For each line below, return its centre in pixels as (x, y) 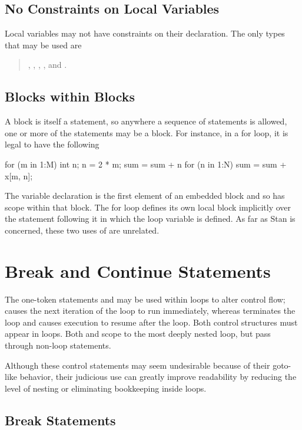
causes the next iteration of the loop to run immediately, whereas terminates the (150, 311)
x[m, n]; (19, 175)
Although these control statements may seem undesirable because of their (137, 365)
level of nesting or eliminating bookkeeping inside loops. (106, 388)
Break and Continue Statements (138, 270)
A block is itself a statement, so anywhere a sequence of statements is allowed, (146, 121)
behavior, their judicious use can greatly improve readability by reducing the (158, 377)
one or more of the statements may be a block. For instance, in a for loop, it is (147, 132)
